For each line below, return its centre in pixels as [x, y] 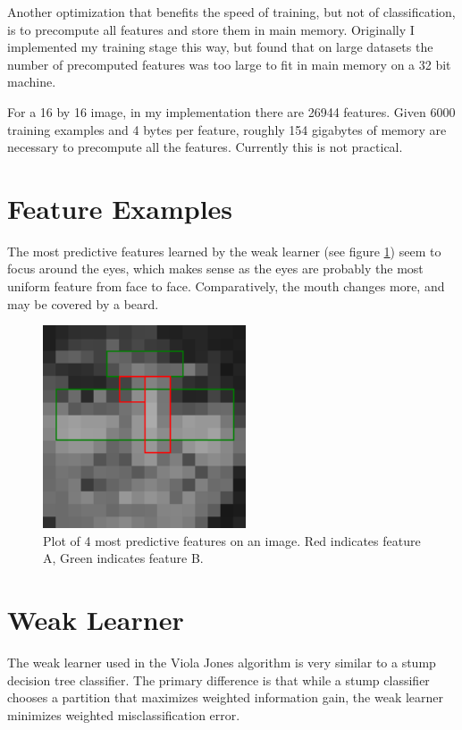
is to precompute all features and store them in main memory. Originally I [211, 29]
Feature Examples [120, 208]
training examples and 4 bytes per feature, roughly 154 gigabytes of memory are [227, 129]
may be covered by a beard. [83, 303]
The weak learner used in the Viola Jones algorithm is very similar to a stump [222, 662]
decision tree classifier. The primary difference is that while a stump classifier [218, 680]
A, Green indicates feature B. [123, 558]
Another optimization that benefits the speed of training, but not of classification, [231, 12]
